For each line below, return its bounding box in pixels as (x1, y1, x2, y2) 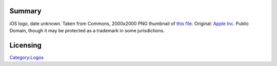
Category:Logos (9, 54, 44, 60)
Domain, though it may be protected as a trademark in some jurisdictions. (9, 27, 165, 33)
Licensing (9, 41, 42, 50)
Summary (9, 7, 42, 15)
